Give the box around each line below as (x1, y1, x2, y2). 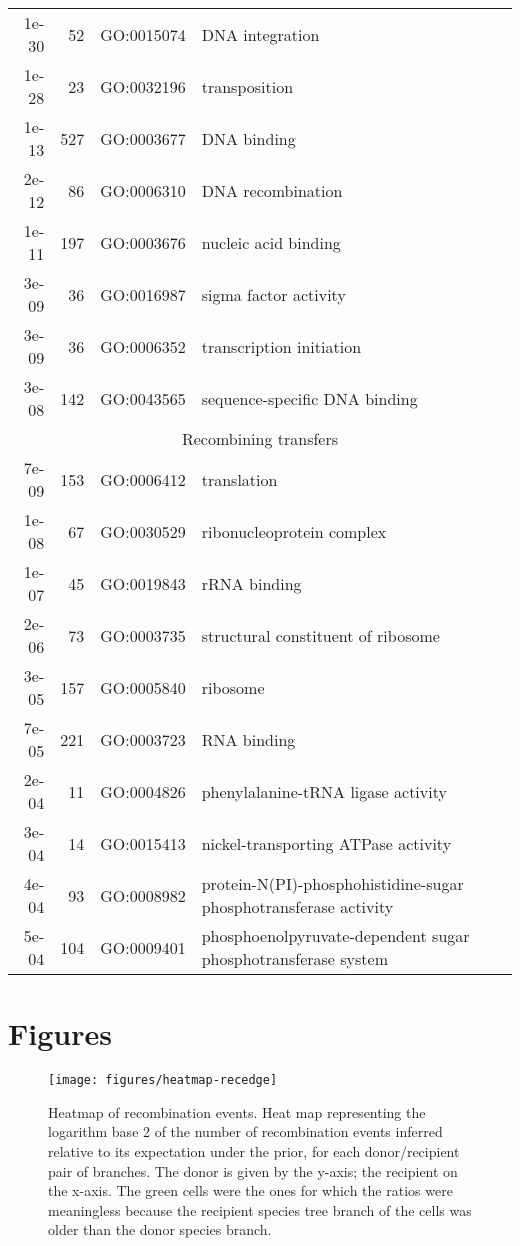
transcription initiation (201, 334, 362, 358)
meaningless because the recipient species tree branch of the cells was (48, 1199, 472, 1220)
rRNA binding (201, 571, 302, 595)
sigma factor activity (201, 282, 346, 306)
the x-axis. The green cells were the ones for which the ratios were (48, 1180, 453, 1201)
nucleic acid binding (201, 230, 341, 254)
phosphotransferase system (201, 947, 389, 970)
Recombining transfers (181, 427, 339, 450)
